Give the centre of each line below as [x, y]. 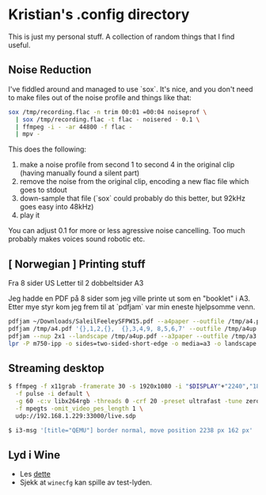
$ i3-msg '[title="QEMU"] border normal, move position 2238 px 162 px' [131, 430]
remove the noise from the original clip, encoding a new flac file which [134, 182]
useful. [19, 44]
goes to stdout [43, 190]
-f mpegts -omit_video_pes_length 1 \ [80, 409]
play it [30, 215]
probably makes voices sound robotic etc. [77, 239]
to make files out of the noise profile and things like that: [100, 98]
